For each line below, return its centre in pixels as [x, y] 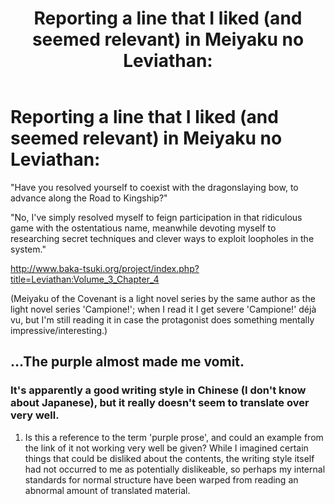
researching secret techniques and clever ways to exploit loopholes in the [162, 238]
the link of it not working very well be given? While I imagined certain [166, 448]
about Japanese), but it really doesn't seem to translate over [160, 403]
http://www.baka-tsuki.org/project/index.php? [105, 268]
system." [28, 249]
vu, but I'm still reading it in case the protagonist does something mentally [162, 319]
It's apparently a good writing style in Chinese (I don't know [158, 390]
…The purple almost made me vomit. [127, 362]
